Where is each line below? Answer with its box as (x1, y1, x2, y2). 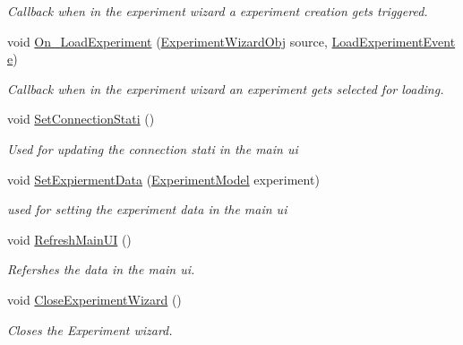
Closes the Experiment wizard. (7, 320, 173, 339)
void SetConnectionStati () (7, 109, 155, 128)
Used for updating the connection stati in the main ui (7, 139, 298, 158)
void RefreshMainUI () (7, 229, 132, 248)
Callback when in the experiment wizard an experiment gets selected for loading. (7, 79, 444, 98)
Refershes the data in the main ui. (7, 260, 195, 279)
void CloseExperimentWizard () (7, 289, 182, 308)
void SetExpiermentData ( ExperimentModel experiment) (7, 169, 320, 188)
